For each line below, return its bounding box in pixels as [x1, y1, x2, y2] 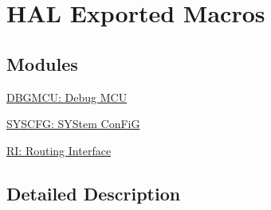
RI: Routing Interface [6, 142, 112, 158]
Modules [6, 51, 78, 76]
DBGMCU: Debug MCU [6, 88, 128, 105]
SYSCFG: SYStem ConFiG [6, 115, 140, 132]
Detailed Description [6, 181, 181, 205]
